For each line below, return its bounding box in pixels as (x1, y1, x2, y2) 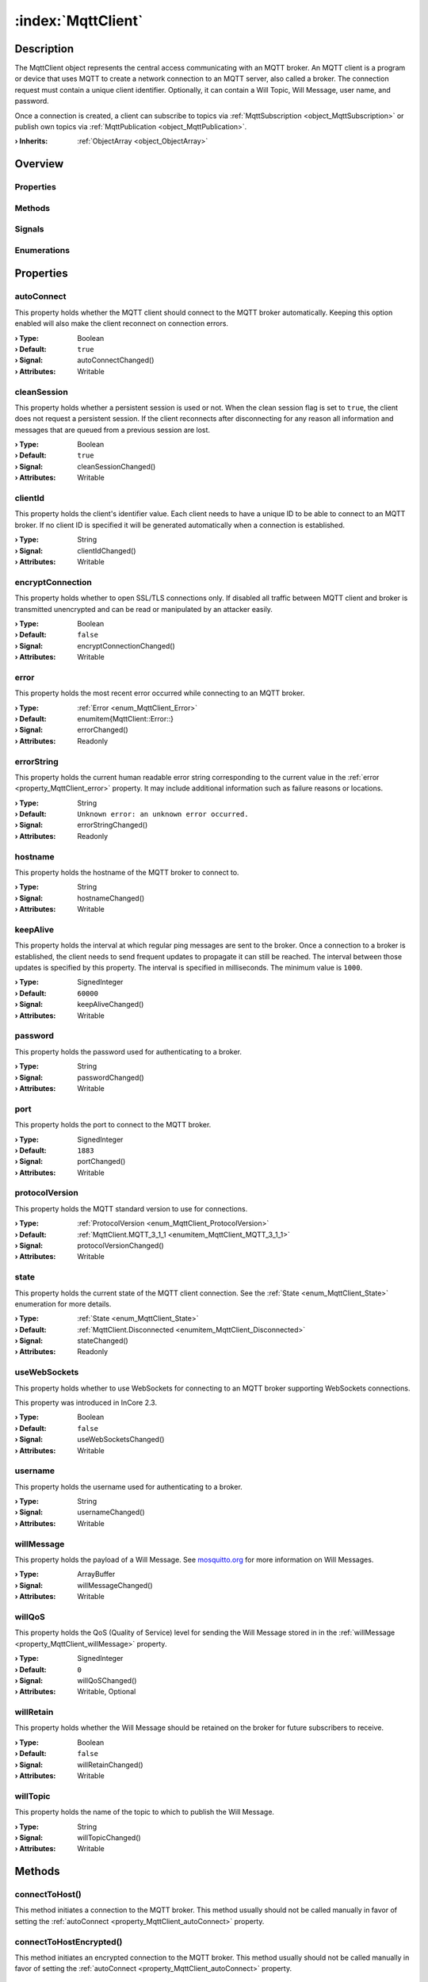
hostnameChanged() (77, 893, 145, 903)
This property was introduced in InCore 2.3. (14, 1398, 158, 1407)
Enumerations (14, 244, 71, 255)
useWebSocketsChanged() (77, 1435, 165, 1444)
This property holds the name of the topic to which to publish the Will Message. (14, 1808, 275, 1817)
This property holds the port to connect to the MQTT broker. (14, 1120, 212, 1130)
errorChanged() (77, 725, 128, 735)
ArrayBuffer (77, 1570, 116, 1579)
